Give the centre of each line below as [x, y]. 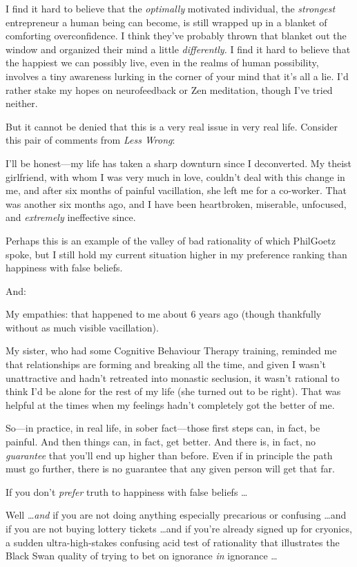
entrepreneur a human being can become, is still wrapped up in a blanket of [166, 22]
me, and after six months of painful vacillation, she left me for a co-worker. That [176, 190]
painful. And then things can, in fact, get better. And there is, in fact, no [161, 442]
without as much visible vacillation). [82, 327]
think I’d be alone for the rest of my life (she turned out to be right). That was [173, 391]
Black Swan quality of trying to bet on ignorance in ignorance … [142, 556]
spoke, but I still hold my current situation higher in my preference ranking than [176, 254]
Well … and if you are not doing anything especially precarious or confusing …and [176, 515]
